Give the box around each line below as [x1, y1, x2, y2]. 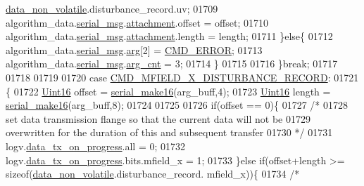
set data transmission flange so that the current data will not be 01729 [6, 111, 310, 126]
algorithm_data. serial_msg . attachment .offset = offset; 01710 [6, 15, 268, 29]
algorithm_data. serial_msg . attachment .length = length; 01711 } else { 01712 [6, 29, 333, 44]
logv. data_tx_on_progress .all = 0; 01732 [6, 138, 186, 153]
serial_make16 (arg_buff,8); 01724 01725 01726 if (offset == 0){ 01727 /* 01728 [6, 98, 348, 112]
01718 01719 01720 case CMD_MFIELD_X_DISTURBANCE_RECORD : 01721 [6, 69, 359, 84]
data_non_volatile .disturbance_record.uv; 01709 [6, 1, 218, 15]
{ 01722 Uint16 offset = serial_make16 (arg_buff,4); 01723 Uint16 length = [6, 84, 331, 98]
